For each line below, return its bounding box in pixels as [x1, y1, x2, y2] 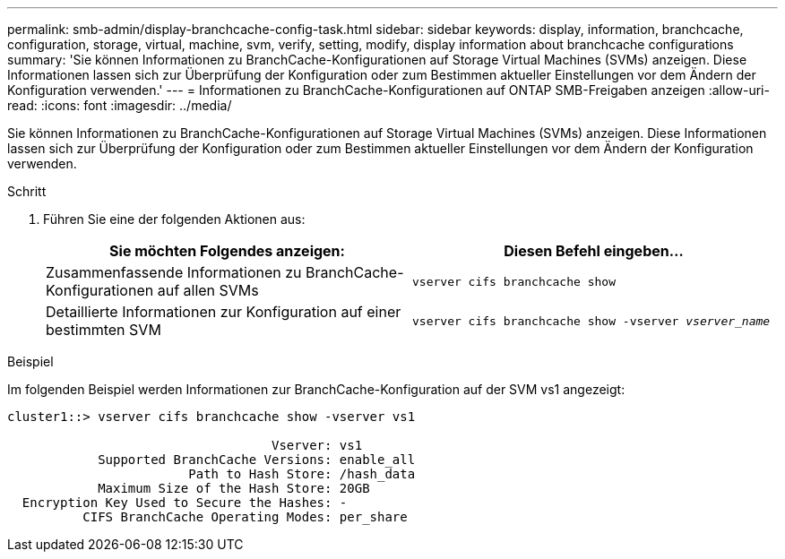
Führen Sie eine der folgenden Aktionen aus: [43, 211, 306, 227]
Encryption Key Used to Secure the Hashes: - [22, 495, 348, 510]
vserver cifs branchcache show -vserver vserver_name [412, 314, 771, 328]
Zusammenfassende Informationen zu [46, 263, 302, 281]
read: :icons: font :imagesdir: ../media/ [7, 98, 232, 113]
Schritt [7, 184, 47, 199]
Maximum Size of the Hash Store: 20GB [98, 481, 370, 495]
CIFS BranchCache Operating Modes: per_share [82, 510, 408, 524]
